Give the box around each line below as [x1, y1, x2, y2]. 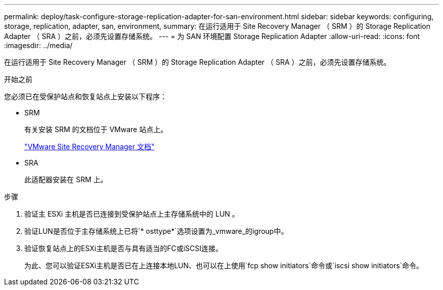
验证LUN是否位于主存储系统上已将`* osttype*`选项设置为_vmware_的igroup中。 [24, 227, 288, 235]
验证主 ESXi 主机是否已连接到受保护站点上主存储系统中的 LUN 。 [24, 210, 239, 218]
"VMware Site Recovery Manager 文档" [24, 142, 155, 151]
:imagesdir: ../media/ [4, 41, 73, 50]
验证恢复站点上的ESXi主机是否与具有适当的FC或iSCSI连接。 [24, 244, 223, 253]
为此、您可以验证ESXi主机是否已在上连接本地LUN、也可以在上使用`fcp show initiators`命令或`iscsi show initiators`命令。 [24, 261, 424, 270]
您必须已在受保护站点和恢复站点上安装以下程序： [4, 92, 167, 101]
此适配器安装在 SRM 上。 [24, 175, 108, 184]
